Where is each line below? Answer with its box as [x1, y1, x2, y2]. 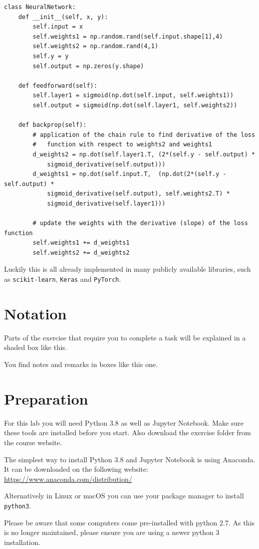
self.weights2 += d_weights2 [33, 249, 130, 256]
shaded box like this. [4, 342, 67, 352]
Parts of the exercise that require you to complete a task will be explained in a [4, 332, 246, 342]
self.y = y [33, 52, 69, 60]
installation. [4, 536, 41, 547]
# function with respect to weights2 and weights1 [33, 141, 212, 148]
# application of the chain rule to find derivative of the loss [33, 131, 255, 138]
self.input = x [33, 23, 83, 31]
